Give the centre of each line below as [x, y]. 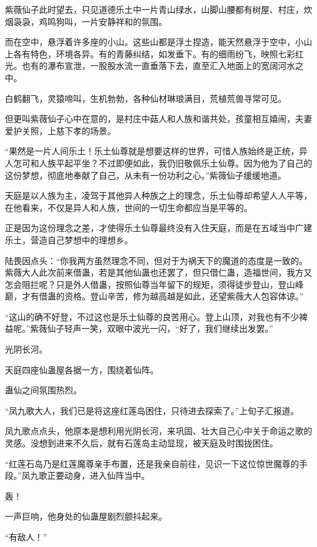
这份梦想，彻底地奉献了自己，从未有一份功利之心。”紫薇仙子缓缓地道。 [146, 175]
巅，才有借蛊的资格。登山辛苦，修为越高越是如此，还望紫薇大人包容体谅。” [154, 296]
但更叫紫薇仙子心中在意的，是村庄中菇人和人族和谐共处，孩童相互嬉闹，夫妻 [158, 119]
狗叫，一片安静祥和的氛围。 [111, 21]
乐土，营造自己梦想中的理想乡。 [69, 239]
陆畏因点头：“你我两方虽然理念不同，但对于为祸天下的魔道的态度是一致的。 [156, 260]
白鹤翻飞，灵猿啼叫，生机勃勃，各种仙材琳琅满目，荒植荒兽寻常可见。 [146, 98]
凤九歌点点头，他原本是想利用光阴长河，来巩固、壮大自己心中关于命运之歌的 [158, 431]
